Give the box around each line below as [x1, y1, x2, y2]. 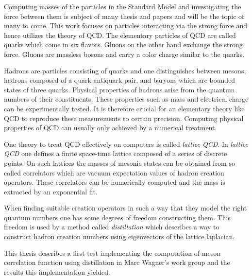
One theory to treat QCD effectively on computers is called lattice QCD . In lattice [4, 139, 248, 149]
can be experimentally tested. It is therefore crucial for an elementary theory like [4, 103, 245, 113]
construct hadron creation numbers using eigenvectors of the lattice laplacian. [4, 231, 235, 242]
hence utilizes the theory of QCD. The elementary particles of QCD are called [4, 30, 236, 40]
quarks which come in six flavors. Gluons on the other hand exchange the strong [4, 39, 243, 50]
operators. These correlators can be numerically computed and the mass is [4, 177, 225, 187]
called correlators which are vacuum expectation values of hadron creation [4, 167, 224, 177]
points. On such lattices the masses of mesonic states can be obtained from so [4, 157, 235, 168]
